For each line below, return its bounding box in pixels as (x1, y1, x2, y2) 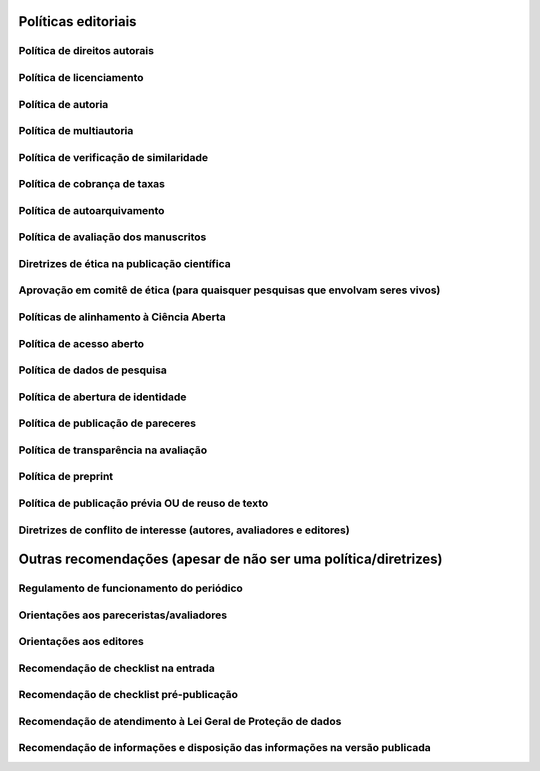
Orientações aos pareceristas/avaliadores (18, 608, 228, 622)
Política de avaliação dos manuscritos (18, 230, 207, 244)
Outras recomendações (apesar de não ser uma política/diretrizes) (18, 551, 444, 568)
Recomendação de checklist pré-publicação (18, 688, 239, 702)
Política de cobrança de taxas (18, 177, 165, 191)
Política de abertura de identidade (18, 390, 187, 404)
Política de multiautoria (18, 124, 134, 138)
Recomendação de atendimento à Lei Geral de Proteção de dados (18, 714, 342, 728)
